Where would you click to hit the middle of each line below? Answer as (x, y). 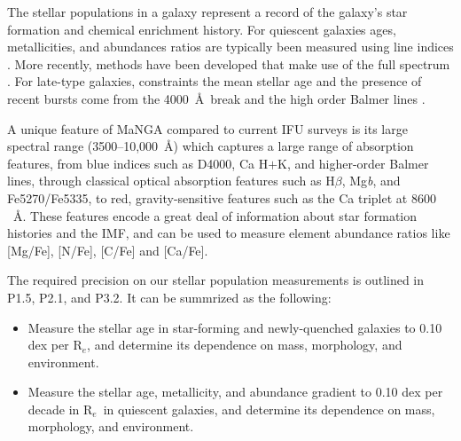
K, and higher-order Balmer (353, 163)
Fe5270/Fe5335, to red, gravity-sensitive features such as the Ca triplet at (207, 197)
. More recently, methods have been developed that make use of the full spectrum (229, 63)
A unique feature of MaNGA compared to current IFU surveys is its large (207, 128)
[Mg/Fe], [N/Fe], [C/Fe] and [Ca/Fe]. (108, 250)
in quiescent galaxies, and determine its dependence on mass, (269, 409)
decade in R (60, 409)
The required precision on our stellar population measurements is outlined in (216, 280)
